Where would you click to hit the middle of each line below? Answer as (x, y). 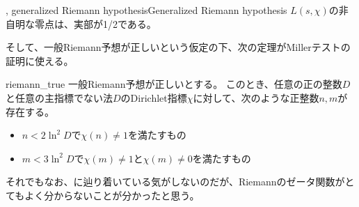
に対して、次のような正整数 (256, 97)
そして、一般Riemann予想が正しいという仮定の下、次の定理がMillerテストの (178, 47)
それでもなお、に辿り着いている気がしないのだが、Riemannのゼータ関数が (175, 182)
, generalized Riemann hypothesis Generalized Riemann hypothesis (146, 10)
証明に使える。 (40, 60)
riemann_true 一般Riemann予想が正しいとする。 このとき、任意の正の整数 (174, 84)
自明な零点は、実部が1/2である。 (81, 23)
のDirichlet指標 (154, 97)
